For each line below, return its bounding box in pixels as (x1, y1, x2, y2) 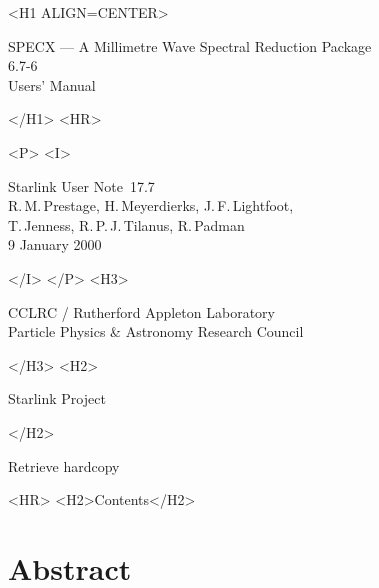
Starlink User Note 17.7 (8, 175, 155, 196)
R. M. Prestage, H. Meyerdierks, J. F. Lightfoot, (8, 195, 294, 216)
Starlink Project (8, 388, 106, 409)
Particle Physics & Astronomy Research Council (8, 321, 304, 342)
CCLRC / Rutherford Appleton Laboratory (8, 301, 275, 322)
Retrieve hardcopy (8, 455, 120, 476)
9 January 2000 (8, 234, 102, 255)
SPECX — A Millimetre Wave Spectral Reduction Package (8, 35, 372, 56)
